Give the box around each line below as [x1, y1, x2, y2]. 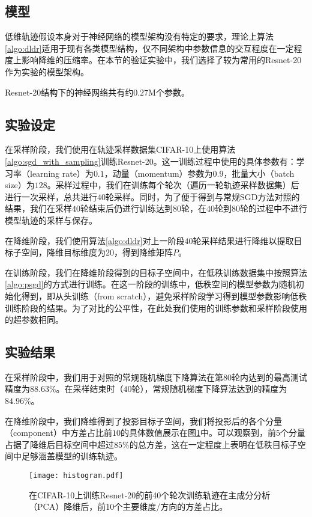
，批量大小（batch [223, 167, 295, 179]
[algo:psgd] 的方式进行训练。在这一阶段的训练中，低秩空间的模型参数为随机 [5, 278, 296, 290]
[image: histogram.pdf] [29, 471, 124, 480]
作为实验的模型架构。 [5, 65, 89, 78]
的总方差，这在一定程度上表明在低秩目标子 [129, 438, 298, 450]
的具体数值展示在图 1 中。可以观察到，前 [120, 426, 276, 439]
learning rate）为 [29, 167, 94, 179]
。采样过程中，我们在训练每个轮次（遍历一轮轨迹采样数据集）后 [47, 179, 299, 191]
